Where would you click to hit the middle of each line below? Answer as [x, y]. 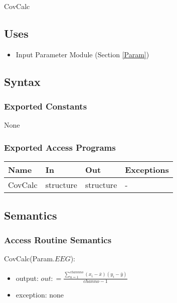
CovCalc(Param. [29, 259]
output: [27, 278]
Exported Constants [46, 106]
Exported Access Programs [60, 147]
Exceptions [147, 170]
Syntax [22, 81]
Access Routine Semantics [58, 239]
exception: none [40, 295]
